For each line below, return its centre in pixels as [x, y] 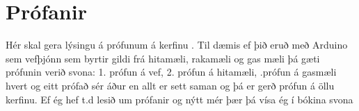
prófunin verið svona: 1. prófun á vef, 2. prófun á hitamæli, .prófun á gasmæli [171, 72]
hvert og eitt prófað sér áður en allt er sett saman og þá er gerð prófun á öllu [170, 85]
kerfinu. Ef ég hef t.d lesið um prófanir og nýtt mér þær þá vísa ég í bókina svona [179, 99]
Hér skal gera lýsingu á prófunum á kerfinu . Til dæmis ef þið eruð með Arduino [177, 45]
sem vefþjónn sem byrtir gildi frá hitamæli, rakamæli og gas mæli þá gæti [163, 58]
